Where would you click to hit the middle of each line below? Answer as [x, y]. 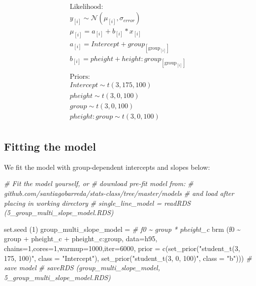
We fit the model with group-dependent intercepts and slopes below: [107, 167]
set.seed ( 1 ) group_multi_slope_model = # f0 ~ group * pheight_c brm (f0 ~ [122, 229]
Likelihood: [86, 7]
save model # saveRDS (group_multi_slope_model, [82, 268]
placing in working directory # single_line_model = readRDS [97, 203]
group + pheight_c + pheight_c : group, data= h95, [81, 238]
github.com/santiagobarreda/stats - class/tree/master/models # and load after [119, 193]
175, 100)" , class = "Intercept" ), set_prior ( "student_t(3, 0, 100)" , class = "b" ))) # [128, 258]
